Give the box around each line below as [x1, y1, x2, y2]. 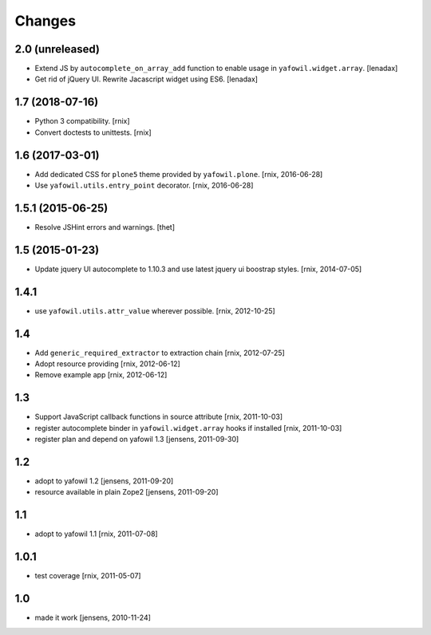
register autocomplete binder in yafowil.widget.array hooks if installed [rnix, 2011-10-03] [34, 423, 342, 432]
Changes [14, 12, 76, 30]
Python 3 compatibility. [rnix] [34, 116, 131, 126]
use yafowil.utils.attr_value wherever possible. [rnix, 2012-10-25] [34, 306, 275, 315]
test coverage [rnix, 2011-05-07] [34, 571, 141, 581]
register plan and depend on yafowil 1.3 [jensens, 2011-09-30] [34, 435, 239, 444]
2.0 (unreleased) [14, 42, 100, 56]
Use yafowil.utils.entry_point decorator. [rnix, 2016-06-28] [34, 180, 254, 191]
